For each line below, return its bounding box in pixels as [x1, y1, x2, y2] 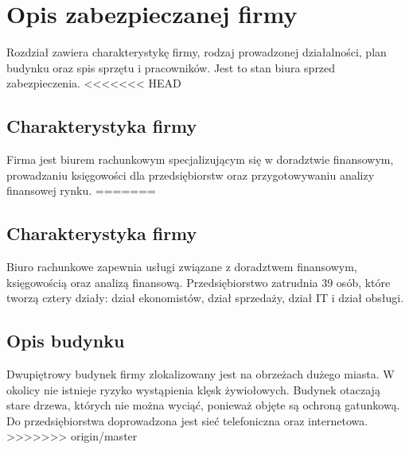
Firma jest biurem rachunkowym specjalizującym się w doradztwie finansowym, [6, 151, 394, 168]
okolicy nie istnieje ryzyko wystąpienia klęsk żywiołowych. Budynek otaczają [6, 381, 380, 398]
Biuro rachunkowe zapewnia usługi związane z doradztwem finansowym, [6, 258, 357, 275]
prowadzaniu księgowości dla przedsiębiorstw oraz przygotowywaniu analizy [6, 166, 375, 183]
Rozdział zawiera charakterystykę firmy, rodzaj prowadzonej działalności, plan [6, 44, 387, 60]
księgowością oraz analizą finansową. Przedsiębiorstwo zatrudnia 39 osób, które [6, 273, 391, 290]
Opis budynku [6, 328, 125, 353]
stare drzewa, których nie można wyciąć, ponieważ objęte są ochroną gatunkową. [6, 397, 400, 413]
